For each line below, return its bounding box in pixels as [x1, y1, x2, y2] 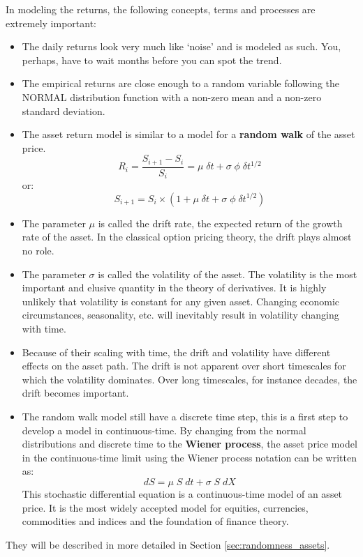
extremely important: [6, 15, 96, 30]
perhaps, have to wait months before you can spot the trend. [22, 52, 282, 67]
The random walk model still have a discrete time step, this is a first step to [22, 409, 348, 423]
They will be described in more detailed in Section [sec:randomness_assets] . [6, 537, 330, 551]
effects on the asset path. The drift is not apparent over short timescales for [22, 358, 346, 373]
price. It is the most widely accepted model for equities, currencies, [22, 500, 309, 514]
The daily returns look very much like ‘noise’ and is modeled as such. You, [22, 39, 341, 54]
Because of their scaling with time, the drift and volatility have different [22, 344, 331, 359]
